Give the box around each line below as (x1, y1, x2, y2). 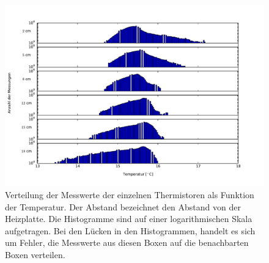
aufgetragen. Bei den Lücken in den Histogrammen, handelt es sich (5, 224, 256, 237)
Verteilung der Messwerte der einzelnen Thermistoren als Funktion (5, 188, 254, 201)
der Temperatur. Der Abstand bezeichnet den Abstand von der (5, 200, 241, 213)
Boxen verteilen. (5, 248, 65, 261)
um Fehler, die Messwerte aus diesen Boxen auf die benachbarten (5, 236, 249, 249)
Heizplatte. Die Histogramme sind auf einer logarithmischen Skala (5, 212, 252, 225)
